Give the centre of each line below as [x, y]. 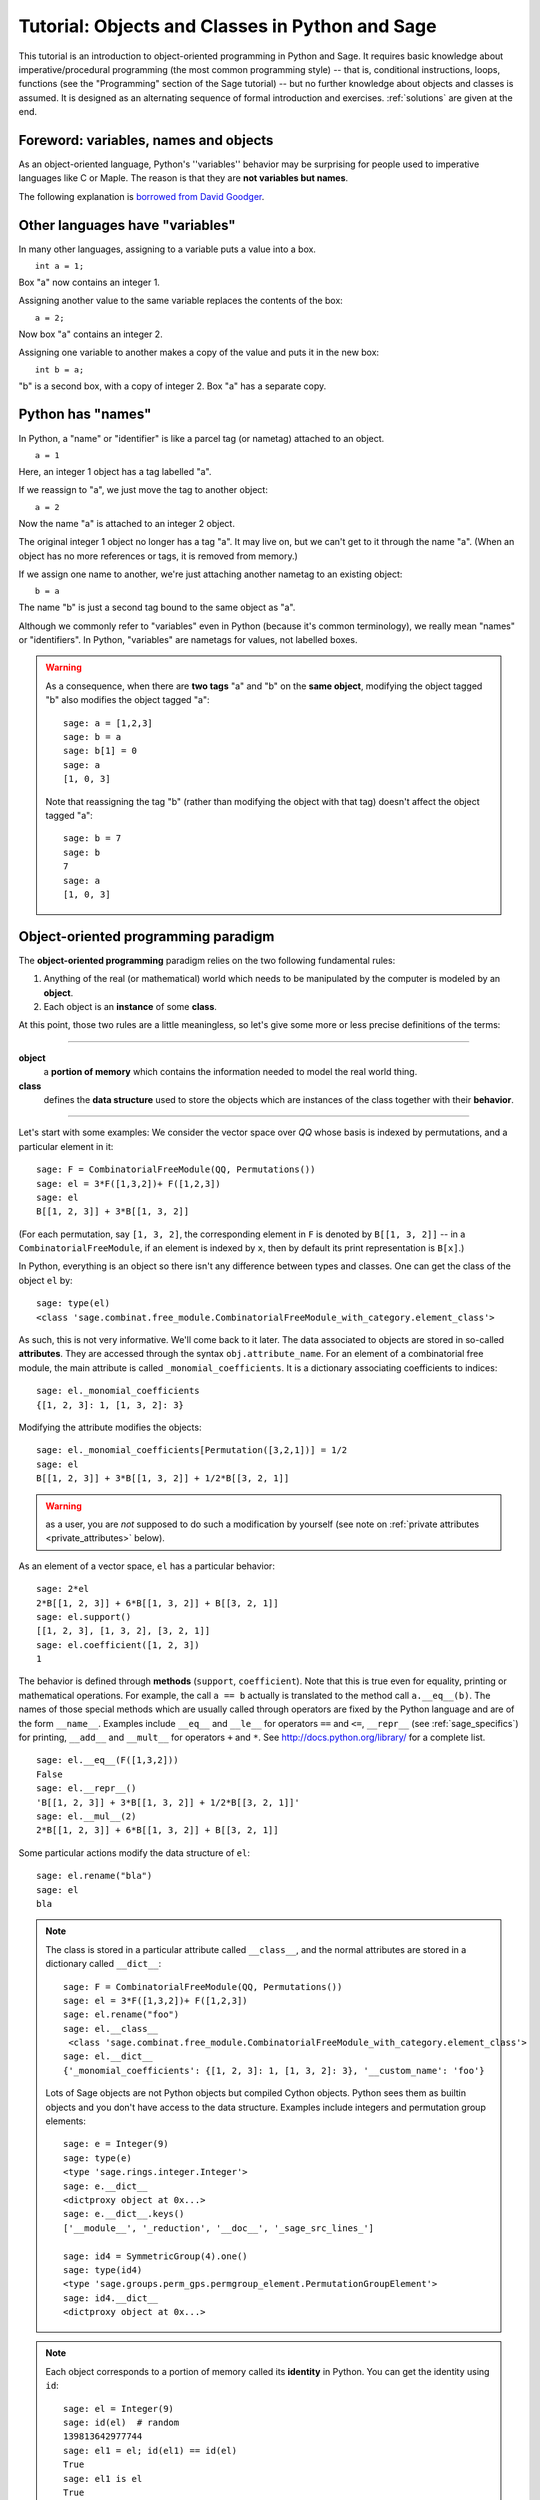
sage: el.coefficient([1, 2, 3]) [118, 1644]
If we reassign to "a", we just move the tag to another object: [143, 490]
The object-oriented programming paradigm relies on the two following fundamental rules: [207, 960]
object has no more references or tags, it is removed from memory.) [158, 556]
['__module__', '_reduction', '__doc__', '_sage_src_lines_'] [219, 2228]
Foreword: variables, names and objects [146, 140]
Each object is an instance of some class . [130, 1007]
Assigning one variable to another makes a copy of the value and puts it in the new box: [199, 352]
